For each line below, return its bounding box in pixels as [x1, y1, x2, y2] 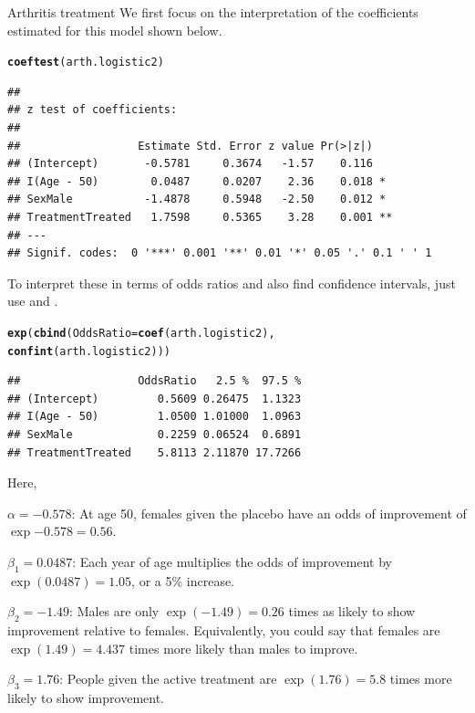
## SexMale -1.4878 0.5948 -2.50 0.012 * [7, 193, 387, 206]
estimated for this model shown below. [7, 20, 222, 39]
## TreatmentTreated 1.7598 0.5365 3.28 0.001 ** [7, 211, 393, 224]
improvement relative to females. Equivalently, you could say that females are [7, 621, 440, 640]
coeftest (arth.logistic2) [7, 56, 164, 69]
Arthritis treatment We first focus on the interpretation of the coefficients [7, 3, 418, 21]
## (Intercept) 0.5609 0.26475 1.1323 [7, 392, 302, 405]
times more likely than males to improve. [129, 638, 358, 657]
